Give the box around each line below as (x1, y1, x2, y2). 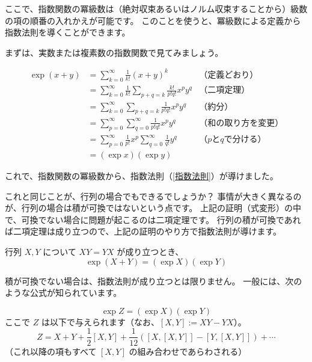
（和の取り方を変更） (199, 118, 284, 127)
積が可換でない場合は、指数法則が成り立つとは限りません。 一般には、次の (5, 274, 302, 287)
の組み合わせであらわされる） (129, 345, 247, 357)
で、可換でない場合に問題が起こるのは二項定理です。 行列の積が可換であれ (5, 213, 301, 225)
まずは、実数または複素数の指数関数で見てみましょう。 (5, 46, 224, 58)
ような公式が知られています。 (5, 286, 122, 299)
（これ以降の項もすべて (5, 345, 97, 357)
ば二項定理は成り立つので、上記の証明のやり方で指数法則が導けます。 (5, 225, 282, 238)
